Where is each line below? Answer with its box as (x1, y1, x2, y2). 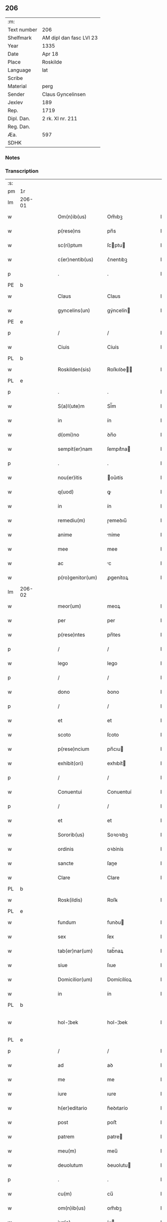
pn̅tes (107, 631, 121, 638)
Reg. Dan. (7, 123, 31, 130)
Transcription (5, 167, 39, 174)
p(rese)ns (58, 228, 81, 235)
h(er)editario (58, 1105, 87, 1112)
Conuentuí (107, 789, 132, 796)
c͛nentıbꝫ (107, 256, 128, 263)
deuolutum (58, 1162, 83, 1169)
